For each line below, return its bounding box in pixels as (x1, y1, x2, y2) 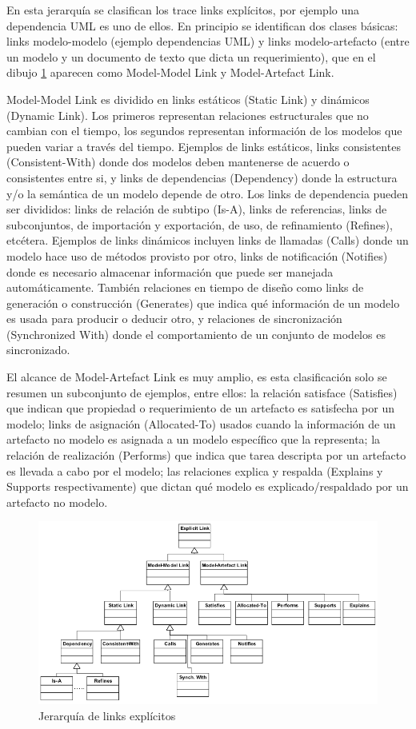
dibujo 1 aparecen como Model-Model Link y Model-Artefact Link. (6, 64, 334, 81)
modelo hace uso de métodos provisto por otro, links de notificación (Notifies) (6, 247, 388, 264)
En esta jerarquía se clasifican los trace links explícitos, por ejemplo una (6, 2, 360, 18)
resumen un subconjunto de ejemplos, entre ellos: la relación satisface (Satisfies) (6, 384, 398, 400)
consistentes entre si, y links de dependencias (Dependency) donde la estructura (6, 169, 398, 185)
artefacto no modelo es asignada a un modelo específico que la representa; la (6, 431, 381, 448)
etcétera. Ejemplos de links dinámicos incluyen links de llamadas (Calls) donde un (6, 232, 409, 249)
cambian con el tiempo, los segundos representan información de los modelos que (6, 122, 402, 139)
